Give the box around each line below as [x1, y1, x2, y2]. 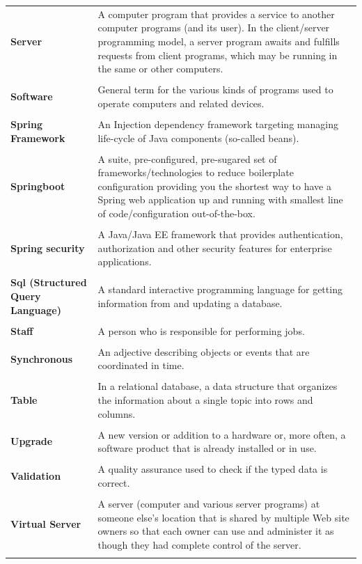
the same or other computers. [97, 61, 223, 76]
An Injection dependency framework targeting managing [97, 116, 338, 131]
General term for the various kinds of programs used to [97, 82, 333, 97]
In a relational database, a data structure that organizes [97, 379, 338, 393]
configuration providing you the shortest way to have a [97, 178, 331, 193]
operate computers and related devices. [97, 95, 265, 110]
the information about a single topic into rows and [97, 393, 313, 407]
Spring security [10, 240, 85, 255]
